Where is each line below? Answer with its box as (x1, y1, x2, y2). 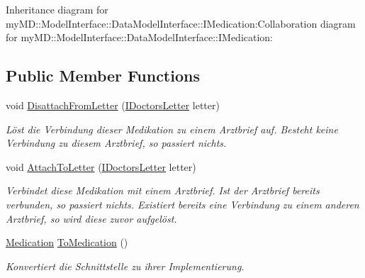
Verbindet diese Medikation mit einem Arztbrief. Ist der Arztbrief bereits (6, 183, 320, 198)
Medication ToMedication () (6, 235, 128, 250)
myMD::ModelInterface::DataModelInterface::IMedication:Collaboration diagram (6, 16, 356, 30)
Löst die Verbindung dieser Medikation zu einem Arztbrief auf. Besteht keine (6, 121, 338, 136)
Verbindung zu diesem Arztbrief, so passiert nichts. (6, 135, 227, 150)
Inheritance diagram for (6, 2, 108, 16)
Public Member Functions (6, 65, 200, 87)
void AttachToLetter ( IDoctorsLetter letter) (6, 159, 196, 174)
